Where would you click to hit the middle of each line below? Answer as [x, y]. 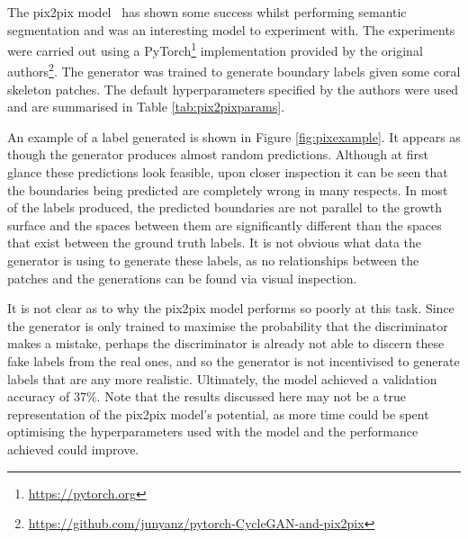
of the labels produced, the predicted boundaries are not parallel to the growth [225, 207]
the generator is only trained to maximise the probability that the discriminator [228, 325]
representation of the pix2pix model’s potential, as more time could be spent [218, 413]
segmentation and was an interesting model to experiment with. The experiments [231, 29]
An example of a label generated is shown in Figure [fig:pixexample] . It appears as [234, 136]
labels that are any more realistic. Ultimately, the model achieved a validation [222, 378]
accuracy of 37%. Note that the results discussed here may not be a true [207, 396]
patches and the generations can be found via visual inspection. [182, 278]
